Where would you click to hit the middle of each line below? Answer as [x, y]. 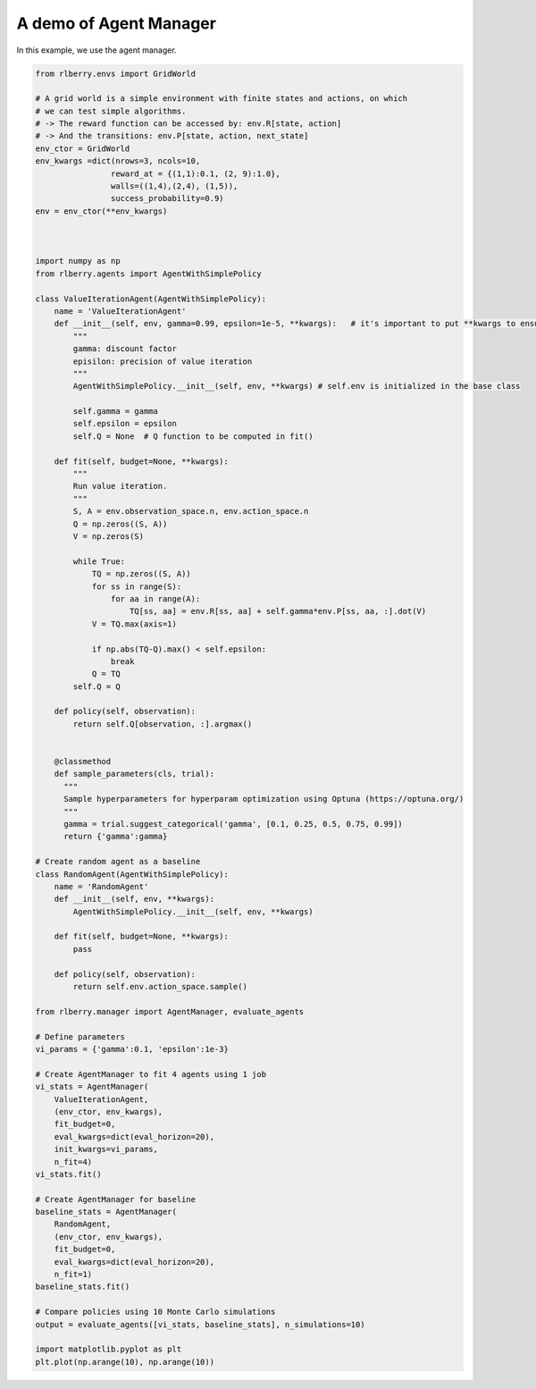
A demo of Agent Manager [116, 23]
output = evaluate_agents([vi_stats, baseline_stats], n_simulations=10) [200, 1324]
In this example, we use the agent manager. [97, 50]
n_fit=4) [73, 1162]
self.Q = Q [96, 686]
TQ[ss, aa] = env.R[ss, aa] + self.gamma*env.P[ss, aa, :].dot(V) [278, 611]
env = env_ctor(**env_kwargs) [101, 211]
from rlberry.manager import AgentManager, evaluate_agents [170, 1011]
